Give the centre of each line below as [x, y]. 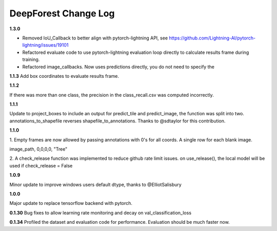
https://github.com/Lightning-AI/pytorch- [212, 38]
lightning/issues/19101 [45, 45]
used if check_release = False [41, 165]
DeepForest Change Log [62, 13]
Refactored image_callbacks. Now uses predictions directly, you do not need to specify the [118, 67]
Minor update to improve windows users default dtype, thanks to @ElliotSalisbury [95, 184]
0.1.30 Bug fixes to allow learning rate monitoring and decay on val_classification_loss [101, 213]
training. [31, 59]
